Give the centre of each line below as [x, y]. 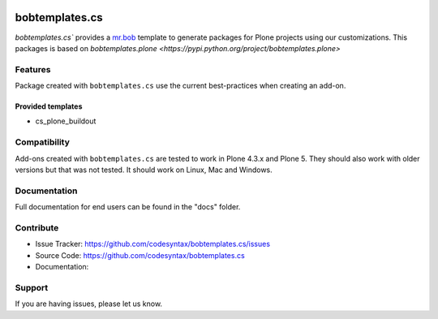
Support [32, 287]
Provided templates [49, 106]
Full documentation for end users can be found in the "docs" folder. [128, 207]
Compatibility [43, 142]
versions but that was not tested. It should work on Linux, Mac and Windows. [144, 170]
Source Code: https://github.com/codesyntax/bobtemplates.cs [140, 255]
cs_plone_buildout [66, 121]
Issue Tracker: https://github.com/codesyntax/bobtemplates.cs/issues [153, 244]
